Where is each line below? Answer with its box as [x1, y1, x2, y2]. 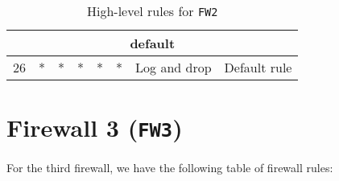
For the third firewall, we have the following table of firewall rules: [6, 159, 333, 176]
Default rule [224, 58, 292, 76]
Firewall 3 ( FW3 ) [6, 111, 183, 144]
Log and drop [135, 58, 212, 76]
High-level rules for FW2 [86, 2, 218, 20]
